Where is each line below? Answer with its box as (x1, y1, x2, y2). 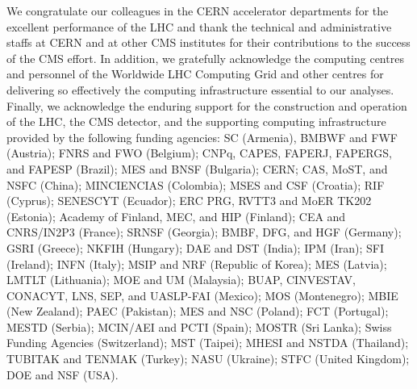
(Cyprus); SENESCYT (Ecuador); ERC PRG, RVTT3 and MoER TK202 (6, 192, 372, 209)
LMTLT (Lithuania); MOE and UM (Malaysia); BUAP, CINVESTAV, (6, 271, 356, 288)
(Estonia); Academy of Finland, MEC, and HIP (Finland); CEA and (6, 207, 346, 224)
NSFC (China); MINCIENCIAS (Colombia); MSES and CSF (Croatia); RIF (6, 176, 385, 193)
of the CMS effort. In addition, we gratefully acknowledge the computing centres (6, 49, 404, 66)
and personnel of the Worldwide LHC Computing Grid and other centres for (6, 65, 384, 82)
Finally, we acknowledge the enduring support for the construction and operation (6, 97, 407, 114)
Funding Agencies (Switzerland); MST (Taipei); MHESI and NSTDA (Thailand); (6, 334, 409, 351)
